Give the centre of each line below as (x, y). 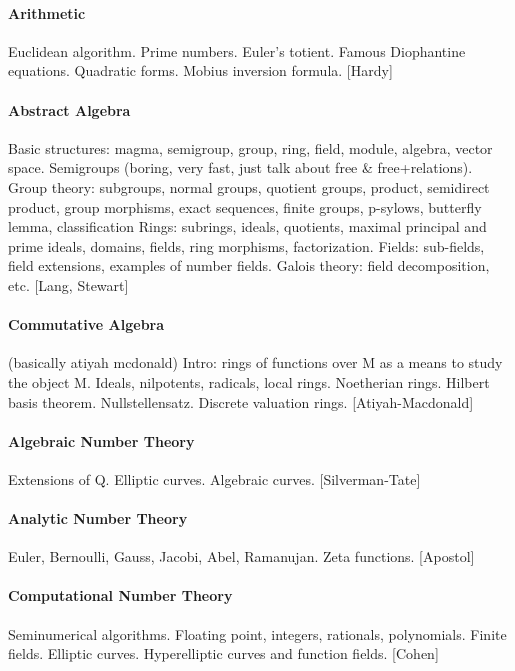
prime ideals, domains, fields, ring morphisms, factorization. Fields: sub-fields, (246, 245)
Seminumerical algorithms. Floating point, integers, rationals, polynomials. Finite (257, 633)
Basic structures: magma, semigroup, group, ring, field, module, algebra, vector (250, 147)
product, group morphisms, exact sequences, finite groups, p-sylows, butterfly (245, 206)
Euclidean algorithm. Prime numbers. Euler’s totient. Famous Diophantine (237, 50)
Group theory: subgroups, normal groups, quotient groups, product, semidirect (249, 186)
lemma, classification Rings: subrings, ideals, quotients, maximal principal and (247, 226)
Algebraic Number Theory (101, 440)
